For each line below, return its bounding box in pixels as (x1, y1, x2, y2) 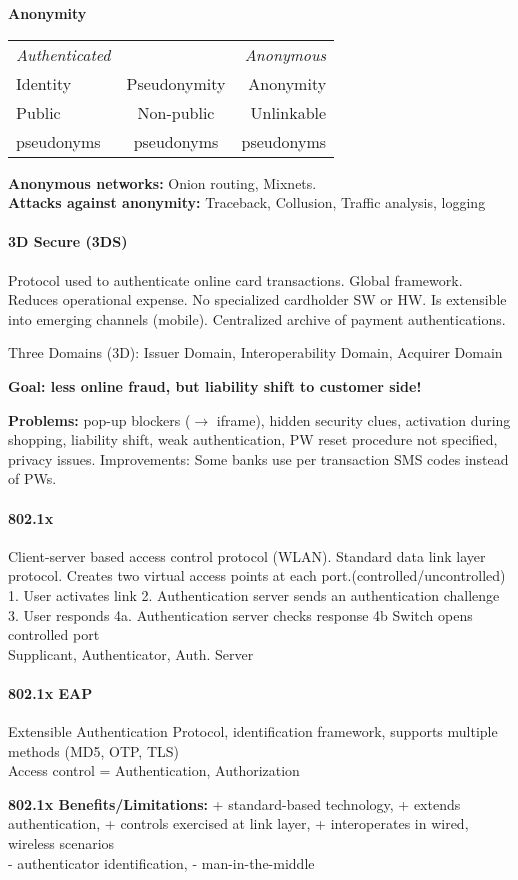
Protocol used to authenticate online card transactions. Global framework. (8, 269, 463, 290)
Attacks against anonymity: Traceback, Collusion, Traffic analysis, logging (8, 192, 486, 213)
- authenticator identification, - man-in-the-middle (8, 852, 315, 873)
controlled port (8, 624, 100, 645)
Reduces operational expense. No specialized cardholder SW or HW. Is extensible (8, 289, 507, 310)
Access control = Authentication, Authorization (8, 760, 300, 781)
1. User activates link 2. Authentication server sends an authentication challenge (8, 584, 500, 605)
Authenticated (16, 42, 111, 66)
